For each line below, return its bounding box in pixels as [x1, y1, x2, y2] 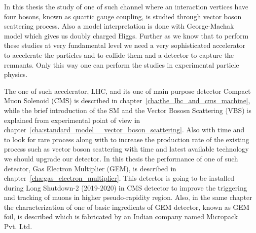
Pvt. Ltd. [4, 221, 32, 232]
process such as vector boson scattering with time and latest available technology [4, 144, 249, 154]
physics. [4, 69, 28, 79]
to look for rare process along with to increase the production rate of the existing [4, 134, 250, 144]
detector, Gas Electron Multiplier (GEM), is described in [4, 163, 177, 173]
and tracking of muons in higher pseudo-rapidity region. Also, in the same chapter [4, 192, 252, 202]
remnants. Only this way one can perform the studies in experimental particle [4, 59, 239, 70]
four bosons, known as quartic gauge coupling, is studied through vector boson [4, 11, 242, 21]
